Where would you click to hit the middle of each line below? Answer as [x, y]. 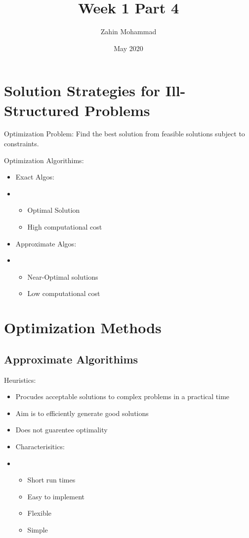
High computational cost [65, 227]
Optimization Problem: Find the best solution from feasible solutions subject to [124, 134]
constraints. [21, 144]
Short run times [51, 480]
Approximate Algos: [46, 243]
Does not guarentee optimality [62, 430]
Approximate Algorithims [71, 359]
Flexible [40, 513]
